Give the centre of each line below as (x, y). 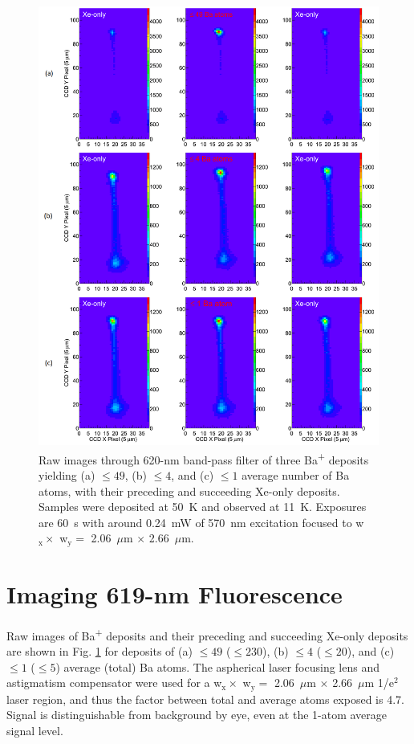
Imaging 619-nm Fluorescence (175, 593)
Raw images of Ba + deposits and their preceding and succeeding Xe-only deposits (207, 634)
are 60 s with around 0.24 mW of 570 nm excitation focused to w (201, 522)
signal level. (35, 730)
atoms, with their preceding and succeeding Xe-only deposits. (189, 491)
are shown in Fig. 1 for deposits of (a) (99, 651)
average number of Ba (296, 474)
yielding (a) (67, 474)
